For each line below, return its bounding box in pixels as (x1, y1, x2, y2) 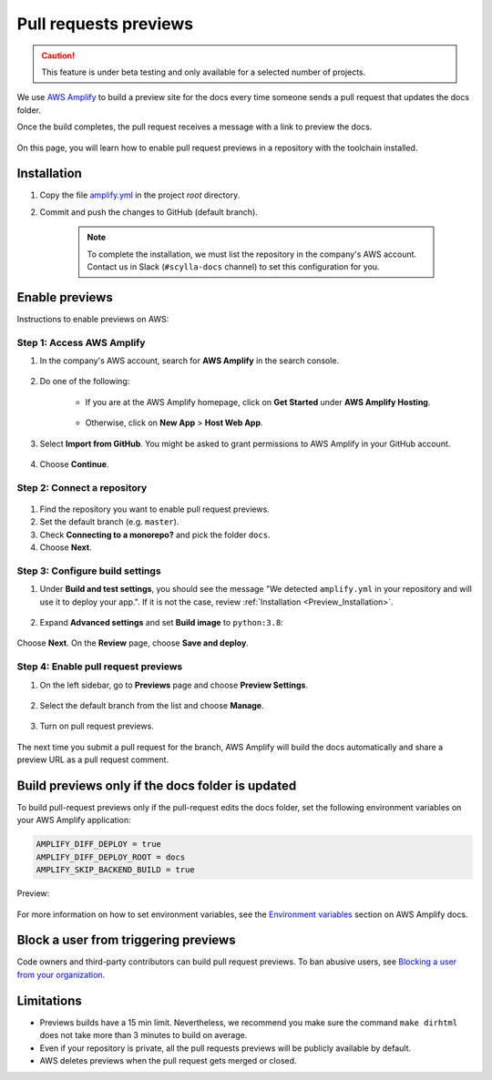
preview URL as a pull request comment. (16, 754, 169, 765)
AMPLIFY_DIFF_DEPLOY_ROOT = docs (36, 851, 186, 862)
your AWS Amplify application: (16, 815, 131, 826)
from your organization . (16, 969, 106, 980)
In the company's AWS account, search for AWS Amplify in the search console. (39, 355, 340, 366)
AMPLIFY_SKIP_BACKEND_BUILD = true (36, 865, 195, 875)
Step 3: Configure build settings (16, 565, 161, 577)
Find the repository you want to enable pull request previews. (39, 504, 271, 515)
